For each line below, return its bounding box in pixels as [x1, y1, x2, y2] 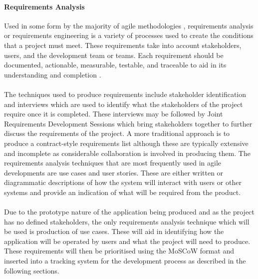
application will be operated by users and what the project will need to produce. [4, 235, 251, 246]
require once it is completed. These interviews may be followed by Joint [4, 108, 223, 119]
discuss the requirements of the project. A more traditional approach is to [4, 128, 230, 138]
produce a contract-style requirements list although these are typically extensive [4, 137, 249, 148]
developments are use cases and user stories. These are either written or [4, 167, 224, 177]
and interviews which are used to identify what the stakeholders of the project [4, 98, 243, 109]
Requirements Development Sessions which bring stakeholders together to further [4, 118, 253, 128]
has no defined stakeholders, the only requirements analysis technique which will [4, 216, 250, 226]
